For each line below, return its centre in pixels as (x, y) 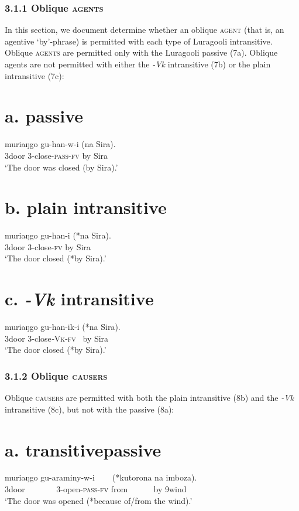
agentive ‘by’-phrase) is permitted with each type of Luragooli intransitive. (139, 41)
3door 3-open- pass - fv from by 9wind (96, 489)
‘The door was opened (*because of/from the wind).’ (99, 500)
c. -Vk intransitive (79, 299)
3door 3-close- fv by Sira (48, 246)
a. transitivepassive (83, 449)
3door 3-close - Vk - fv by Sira (57, 338)
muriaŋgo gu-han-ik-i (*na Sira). (63, 327)
